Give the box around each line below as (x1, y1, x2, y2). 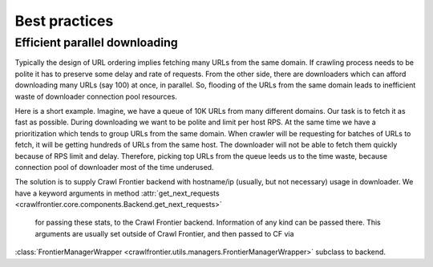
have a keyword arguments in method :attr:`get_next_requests (14, 188, 220, 198)
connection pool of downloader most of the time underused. (14, 162, 214, 172)
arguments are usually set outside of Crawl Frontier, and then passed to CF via (34, 229, 294, 238)
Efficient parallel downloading (14, 35, 178, 50)
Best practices (14, 12, 114, 30)
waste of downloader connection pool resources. (14, 91, 178, 101)
